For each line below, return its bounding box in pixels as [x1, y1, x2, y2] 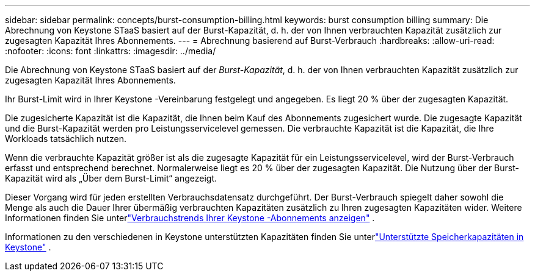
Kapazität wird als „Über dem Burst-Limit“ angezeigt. [5, 173, 217, 183]
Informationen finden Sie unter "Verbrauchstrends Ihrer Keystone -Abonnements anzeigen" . [5, 213, 375, 223]
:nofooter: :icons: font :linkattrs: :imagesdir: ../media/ [5, 46, 216, 56]
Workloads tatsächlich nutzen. [5, 133, 126, 144]
